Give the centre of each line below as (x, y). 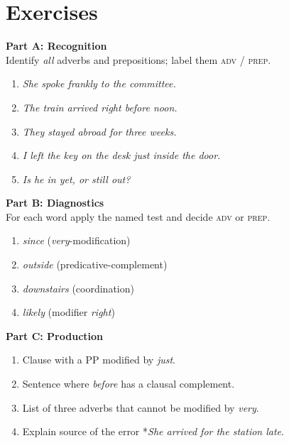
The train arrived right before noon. (100, 107)
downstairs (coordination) (78, 288)
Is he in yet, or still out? (76, 179)
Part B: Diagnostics (55, 203)
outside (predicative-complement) (95, 264)
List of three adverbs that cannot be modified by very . (141, 407)
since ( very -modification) (76, 240)
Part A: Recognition (56, 46)
